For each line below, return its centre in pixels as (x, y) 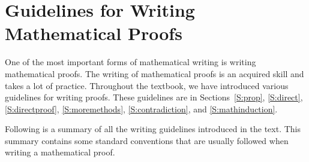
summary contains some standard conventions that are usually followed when (147, 140)
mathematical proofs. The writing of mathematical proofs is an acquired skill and (154, 73)
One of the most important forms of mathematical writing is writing (130, 62)
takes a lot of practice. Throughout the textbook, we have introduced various (147, 85)
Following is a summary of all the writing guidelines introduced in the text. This (153, 129)
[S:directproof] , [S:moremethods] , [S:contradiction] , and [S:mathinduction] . (141, 108)
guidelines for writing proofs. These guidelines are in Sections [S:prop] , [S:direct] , (154, 97)
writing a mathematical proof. (60, 152)
